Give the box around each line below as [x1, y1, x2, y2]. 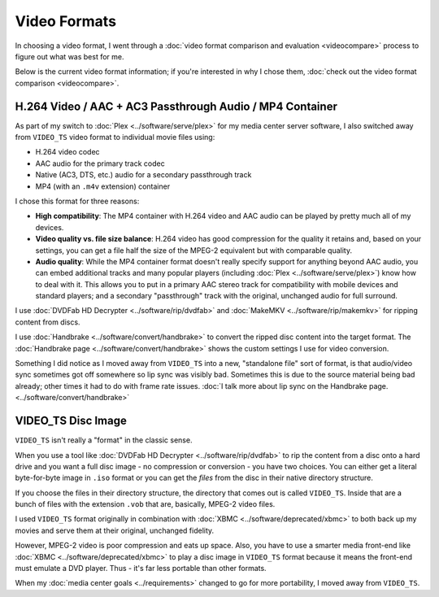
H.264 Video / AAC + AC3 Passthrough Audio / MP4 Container [15, 99, 337, 113]
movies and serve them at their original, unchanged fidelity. [15, 525, 215, 535]
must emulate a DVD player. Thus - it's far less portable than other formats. [15, 564, 267, 573]
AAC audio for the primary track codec [35, 159, 166, 168]
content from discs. [15, 317, 80, 327]
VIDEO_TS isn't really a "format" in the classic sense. [15, 435, 193, 445]
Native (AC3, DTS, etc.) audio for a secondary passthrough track [35, 170, 252, 180]
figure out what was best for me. [15, 51, 124, 61]
